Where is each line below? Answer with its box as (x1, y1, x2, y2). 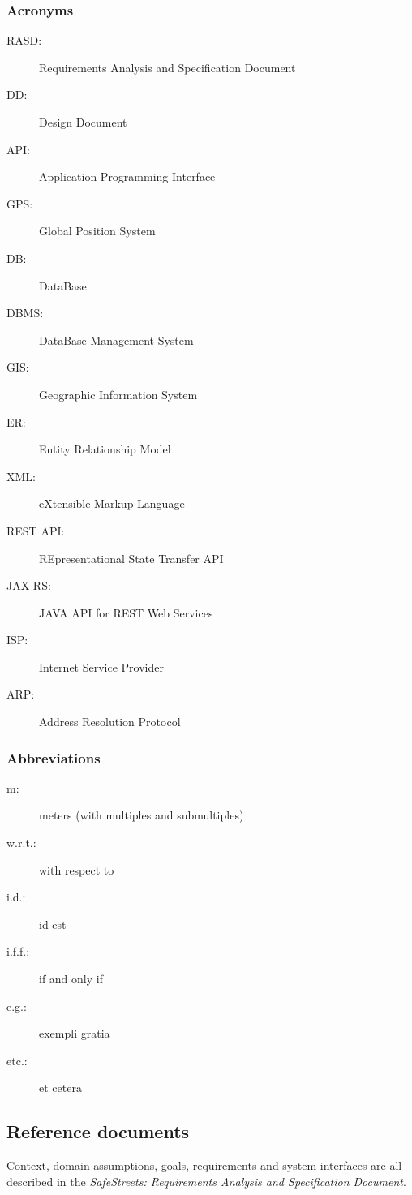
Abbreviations (6, 747, 101, 767)
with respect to (39, 861, 114, 878)
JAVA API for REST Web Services (39, 604, 213, 621)
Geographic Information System (39, 385, 198, 402)
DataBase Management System (39, 331, 194, 348)
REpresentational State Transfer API (39, 549, 224, 566)
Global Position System (39, 222, 156, 239)
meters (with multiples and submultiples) (39, 806, 244, 823)
